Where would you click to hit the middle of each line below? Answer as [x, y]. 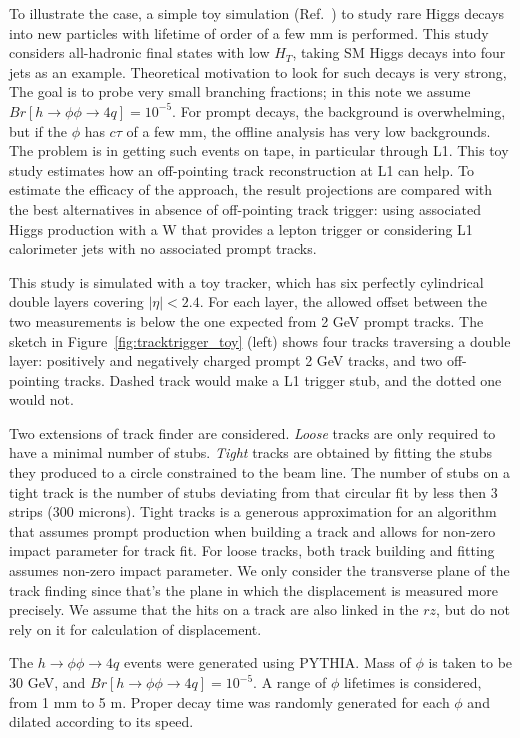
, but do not [473, 609]
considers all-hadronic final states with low [139, 52]
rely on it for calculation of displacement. [135, 628]
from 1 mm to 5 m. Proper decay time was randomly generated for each [229, 701]
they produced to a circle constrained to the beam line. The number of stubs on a [259, 472]
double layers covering [76, 301]
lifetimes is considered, [412, 682]
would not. [41, 399]
